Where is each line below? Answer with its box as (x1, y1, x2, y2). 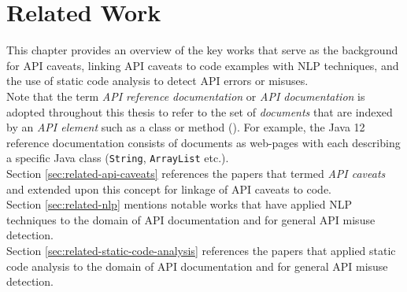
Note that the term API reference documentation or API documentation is (6, 87, 365, 104)
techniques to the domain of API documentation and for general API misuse (6, 211, 376, 227)
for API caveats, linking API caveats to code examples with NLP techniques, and (6, 57, 399, 73)
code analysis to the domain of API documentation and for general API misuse (6, 257, 388, 274)
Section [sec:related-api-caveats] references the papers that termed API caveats (6, 164, 386, 181)
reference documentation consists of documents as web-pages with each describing (6, 134, 401, 150)
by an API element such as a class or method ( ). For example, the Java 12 (6, 119, 365, 135)
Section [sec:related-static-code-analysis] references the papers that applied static (6, 242, 396, 258)
